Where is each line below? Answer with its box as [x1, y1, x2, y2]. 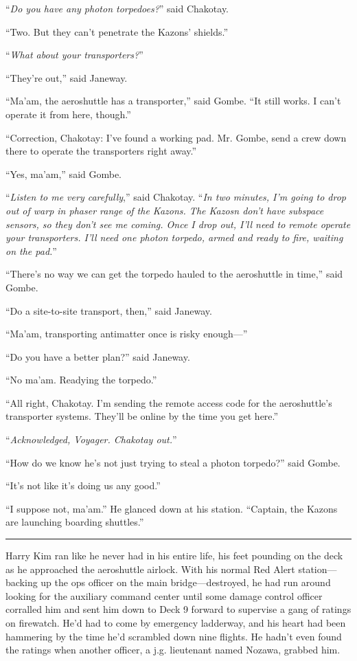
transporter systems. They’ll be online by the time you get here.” [5, 409, 279, 423]
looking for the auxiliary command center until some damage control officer [5, 588, 323, 603]
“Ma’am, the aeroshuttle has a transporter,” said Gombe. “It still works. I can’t [5, 93, 341, 108]
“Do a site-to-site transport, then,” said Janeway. [5, 303, 212, 317]
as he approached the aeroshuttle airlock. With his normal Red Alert [5, 561, 295, 576]
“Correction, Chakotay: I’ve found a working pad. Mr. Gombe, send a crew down [5, 130, 347, 144]
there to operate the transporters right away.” [5, 144, 197, 158]
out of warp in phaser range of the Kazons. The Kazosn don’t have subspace [5, 203, 324, 217]
